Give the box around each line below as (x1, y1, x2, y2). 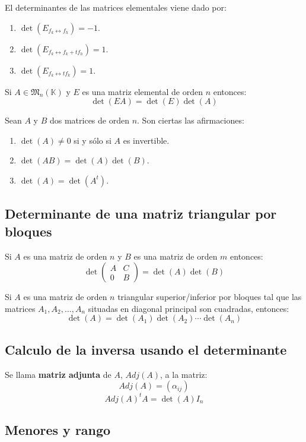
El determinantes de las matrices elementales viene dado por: (5, 1, 227, 13)
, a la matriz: (160, 368, 208, 380)
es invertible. (123, 134, 170, 146)
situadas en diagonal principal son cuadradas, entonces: (88, 302, 289, 314)
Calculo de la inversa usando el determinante (5, 340, 287, 358)
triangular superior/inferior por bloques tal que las (117, 291, 302, 303)
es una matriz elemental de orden (82, 85, 203, 97)
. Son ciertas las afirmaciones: (137, 114, 244, 127)
